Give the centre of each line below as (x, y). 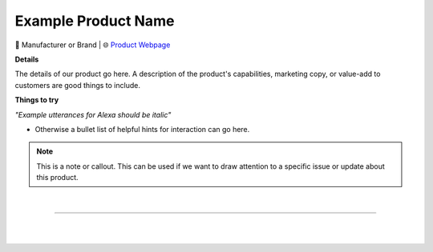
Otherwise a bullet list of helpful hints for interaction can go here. (142, 129)
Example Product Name (95, 21)
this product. (58, 178)
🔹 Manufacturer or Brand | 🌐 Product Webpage (93, 45)
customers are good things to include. (77, 85)
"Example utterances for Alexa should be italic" (93, 114)
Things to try (37, 100)
